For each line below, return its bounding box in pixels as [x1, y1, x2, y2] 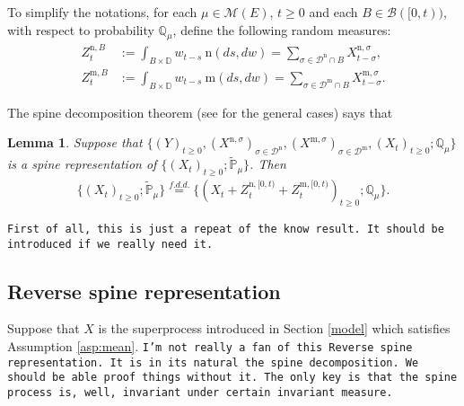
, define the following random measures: [172, 20, 391, 39]
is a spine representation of [7, 154, 157, 173]
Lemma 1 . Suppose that [7, 133, 143, 152]
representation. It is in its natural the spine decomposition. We [7, 356, 419, 369]
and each [309, 3, 358, 21]
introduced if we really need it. [7, 237, 214, 251]
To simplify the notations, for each [7, 3, 197, 21]
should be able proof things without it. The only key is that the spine [7, 371, 458, 384]
